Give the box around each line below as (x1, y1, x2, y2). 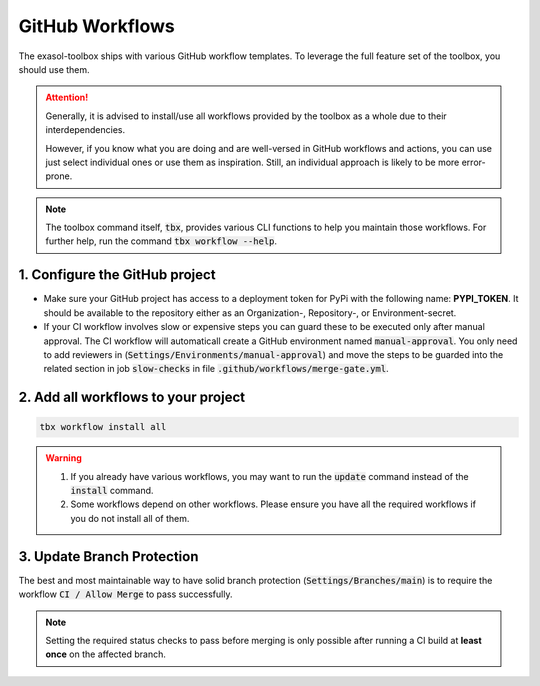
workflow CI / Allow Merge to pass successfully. (18, 588, 233, 600)
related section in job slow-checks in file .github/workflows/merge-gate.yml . (43, 363, 389, 375)
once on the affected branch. (45, 648, 167, 660)
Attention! (45, 91, 89, 104)
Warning (45, 452, 82, 464)
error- (461, 156, 486, 168)
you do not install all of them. (70, 512, 190, 524)
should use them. (18, 63, 90, 75)
